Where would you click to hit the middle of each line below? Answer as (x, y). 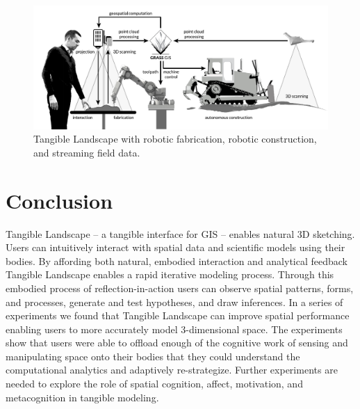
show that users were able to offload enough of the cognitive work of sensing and (177, 343)
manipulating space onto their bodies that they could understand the (153, 356)
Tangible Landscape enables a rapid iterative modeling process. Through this (170, 274)
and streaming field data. (87, 152)
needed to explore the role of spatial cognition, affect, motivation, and (154, 384)
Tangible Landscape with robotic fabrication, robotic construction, (175, 139)
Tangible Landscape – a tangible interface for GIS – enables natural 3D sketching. (180, 233)
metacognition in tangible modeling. (82, 397)
